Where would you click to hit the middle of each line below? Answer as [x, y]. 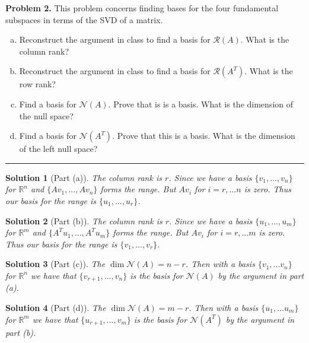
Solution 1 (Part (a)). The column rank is [84, 177]
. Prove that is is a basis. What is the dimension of [201, 104]
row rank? [37, 84]
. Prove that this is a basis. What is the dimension [204, 136]
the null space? [46, 115]
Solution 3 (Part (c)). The [55, 264]
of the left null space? [58, 149]
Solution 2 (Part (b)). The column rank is [84, 220]
